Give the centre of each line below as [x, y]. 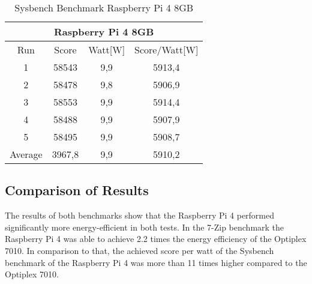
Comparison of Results [77, 190]
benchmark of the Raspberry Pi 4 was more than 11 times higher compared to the [156, 262]
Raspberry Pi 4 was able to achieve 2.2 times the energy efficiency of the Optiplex [156, 239]
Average [26, 154]
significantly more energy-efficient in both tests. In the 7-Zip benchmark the [145, 227]
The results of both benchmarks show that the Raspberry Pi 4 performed [140, 215]
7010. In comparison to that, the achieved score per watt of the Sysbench [139, 250]
